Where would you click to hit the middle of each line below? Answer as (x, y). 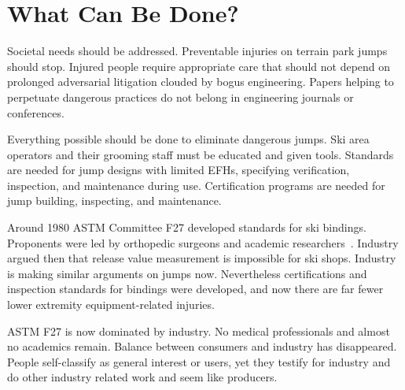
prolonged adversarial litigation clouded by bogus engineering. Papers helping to (201, 82)
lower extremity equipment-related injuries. (111, 305)
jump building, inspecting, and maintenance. (114, 201)
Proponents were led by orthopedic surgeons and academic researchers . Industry (203, 242)
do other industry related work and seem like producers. (142, 377)
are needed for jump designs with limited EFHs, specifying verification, (179, 170)
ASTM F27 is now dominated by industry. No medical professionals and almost (199, 331)
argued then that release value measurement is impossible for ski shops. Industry (202, 258)
